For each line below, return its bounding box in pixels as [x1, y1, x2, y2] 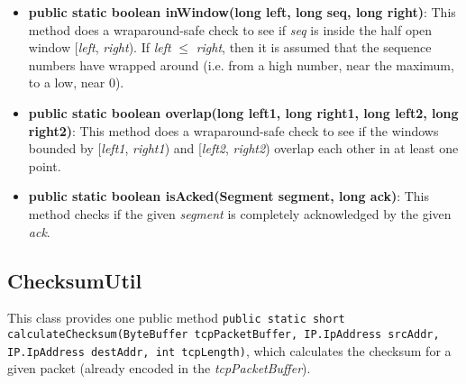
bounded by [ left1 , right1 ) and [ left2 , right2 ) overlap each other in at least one [28, 139, 459, 158]
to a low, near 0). [28, 73, 124, 92]
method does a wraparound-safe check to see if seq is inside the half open [28, 20, 433, 39]
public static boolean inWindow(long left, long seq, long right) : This [28, 3, 456, 21]
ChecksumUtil [7, 266, 142, 294]
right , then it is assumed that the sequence [196, 38, 432, 57]
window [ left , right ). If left [28, 38, 171, 57]
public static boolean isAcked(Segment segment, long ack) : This [28, 187, 430, 206]
